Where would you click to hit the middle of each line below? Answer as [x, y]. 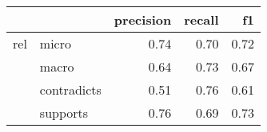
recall [201, 19]
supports [64, 113]
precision [143, 19]
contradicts [70, 89]
